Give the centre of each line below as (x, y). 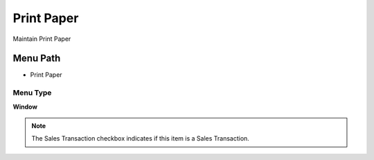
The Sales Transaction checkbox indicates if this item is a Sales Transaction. (140, 139)
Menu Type (32, 93)
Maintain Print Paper (42, 39)
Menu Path (37, 59)
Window (25, 107)
